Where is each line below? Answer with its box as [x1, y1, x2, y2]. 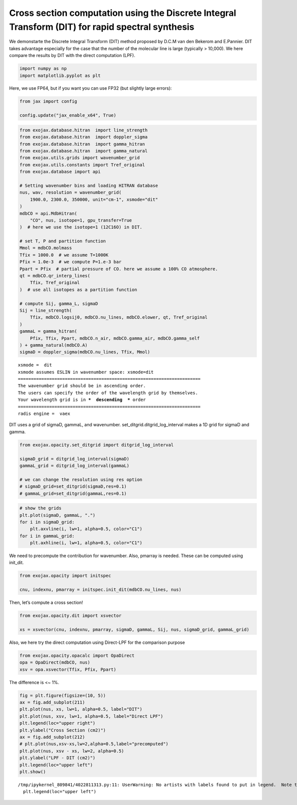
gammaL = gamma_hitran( [19, 329, 78, 334]
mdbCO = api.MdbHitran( [19, 211, 78, 216]
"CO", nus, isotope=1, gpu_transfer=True [30, 217, 132, 223]
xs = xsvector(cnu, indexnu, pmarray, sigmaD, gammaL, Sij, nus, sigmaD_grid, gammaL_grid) [19, 627, 249, 632]
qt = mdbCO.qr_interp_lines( [19, 273, 91, 279]
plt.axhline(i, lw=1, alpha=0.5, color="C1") [30, 540, 143, 546]
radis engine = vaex [18, 411, 70, 416]
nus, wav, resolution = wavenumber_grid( [19, 190, 122, 195]
